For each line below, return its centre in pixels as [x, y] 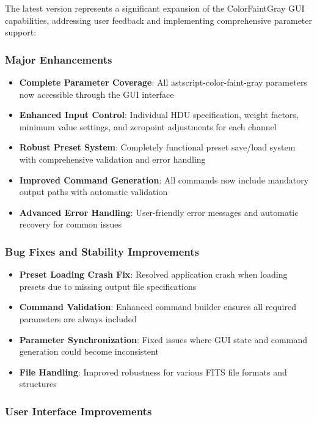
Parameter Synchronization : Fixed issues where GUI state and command [163, 339]
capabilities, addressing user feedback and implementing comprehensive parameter [159, 20]
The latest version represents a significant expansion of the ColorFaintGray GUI [155, 8]
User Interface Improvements [78, 411]
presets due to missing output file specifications [108, 286]
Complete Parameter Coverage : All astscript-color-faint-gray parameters [163, 82]
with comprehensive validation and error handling [112, 159]
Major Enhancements [59, 59]
